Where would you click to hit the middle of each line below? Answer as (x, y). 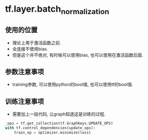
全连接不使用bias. (30, 49)
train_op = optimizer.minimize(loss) (53, 132)
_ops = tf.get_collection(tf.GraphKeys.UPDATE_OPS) (59, 123)
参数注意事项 (25, 72)
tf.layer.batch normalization (57, 10)
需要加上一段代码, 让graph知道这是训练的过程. (59, 114)
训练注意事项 (25, 101)
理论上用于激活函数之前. (37, 43)
